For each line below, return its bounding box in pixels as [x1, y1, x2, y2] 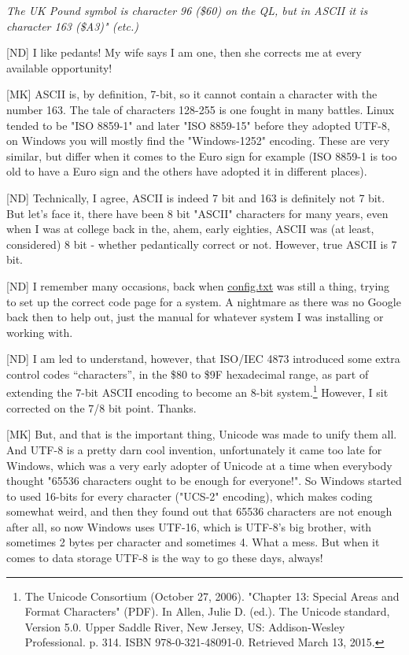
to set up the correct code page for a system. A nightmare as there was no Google [6, 293, 401, 309]
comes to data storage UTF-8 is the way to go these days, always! [6, 550, 323, 566]
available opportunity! [6, 59, 112, 76]
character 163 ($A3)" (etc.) [6, 17, 138, 34]
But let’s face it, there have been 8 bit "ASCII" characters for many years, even [6, 205, 389, 221]
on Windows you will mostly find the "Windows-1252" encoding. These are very [6, 132, 390, 149]
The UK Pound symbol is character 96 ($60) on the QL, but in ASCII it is [6, 2, 368, 18]
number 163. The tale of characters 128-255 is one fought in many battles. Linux [6, 101, 395, 117]
